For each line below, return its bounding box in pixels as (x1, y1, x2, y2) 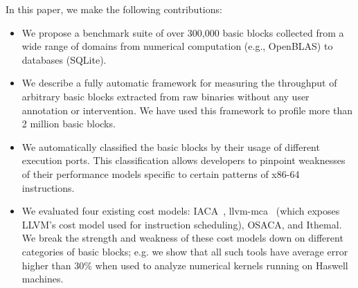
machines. (21, 271, 64, 286)
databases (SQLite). (21, 52, 107, 66)
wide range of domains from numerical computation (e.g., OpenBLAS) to (21, 39, 333, 53)
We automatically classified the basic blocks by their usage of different (21, 139, 320, 154)
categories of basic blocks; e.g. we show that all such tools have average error (21, 244, 348, 258)
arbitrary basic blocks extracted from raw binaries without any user (21, 89, 310, 103)
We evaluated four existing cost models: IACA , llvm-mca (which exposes (21, 204, 340, 218)
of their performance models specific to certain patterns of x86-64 (21, 166, 300, 181)
